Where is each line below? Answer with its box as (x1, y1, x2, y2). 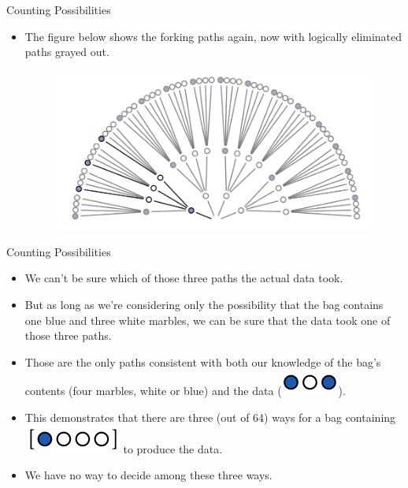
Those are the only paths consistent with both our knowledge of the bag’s (24, 353, 381, 370)
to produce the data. (123, 440, 223, 456)
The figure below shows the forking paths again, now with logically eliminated (24, 28, 402, 44)
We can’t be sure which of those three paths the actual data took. (24, 270, 343, 286)
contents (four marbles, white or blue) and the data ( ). (24, 382, 346, 399)
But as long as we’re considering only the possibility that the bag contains (24, 296, 384, 312)
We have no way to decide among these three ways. (24, 467, 273, 483)
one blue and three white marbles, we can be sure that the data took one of (24, 311, 391, 328)
